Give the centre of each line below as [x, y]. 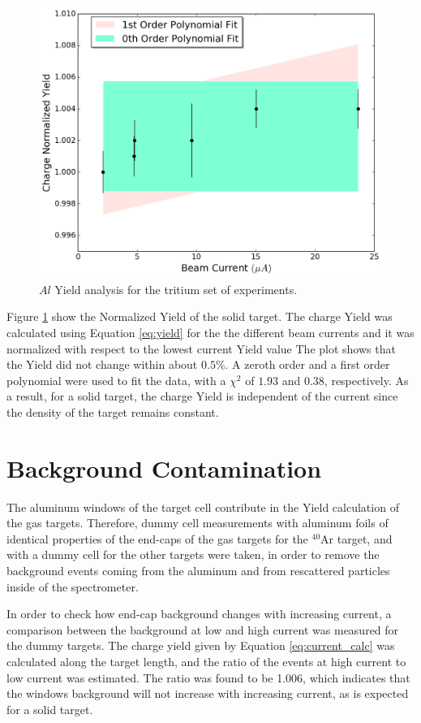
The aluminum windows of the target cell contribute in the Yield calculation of [203, 507]
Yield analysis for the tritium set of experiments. [176, 289]
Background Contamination [164, 468]
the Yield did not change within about [102, 364]
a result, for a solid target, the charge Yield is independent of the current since [202, 396]
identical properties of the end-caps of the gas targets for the [157, 538]
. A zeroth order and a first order [307, 364]
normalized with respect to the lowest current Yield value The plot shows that [201, 348]
